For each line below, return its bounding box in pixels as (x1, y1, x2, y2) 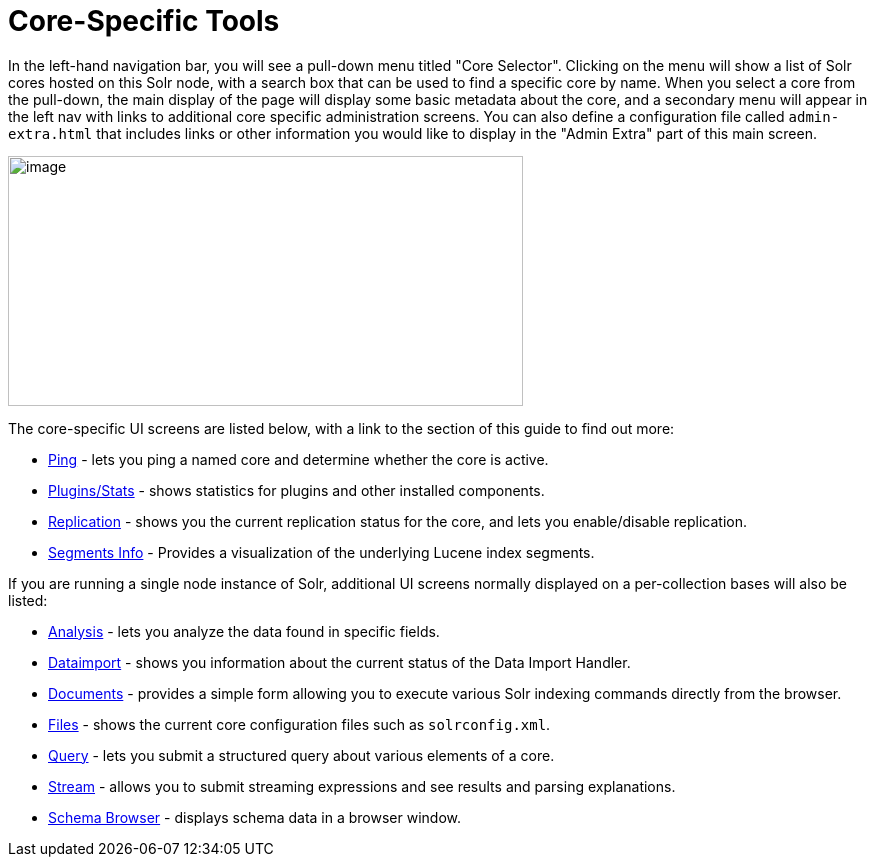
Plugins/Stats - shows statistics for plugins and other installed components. (48, 481, 545, 499)
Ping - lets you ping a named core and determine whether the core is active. (48, 450, 549, 468)
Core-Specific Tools (8, 4, 280, 38)
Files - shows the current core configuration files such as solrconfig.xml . (48, 715, 551, 733)
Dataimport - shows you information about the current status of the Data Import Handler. (48, 653, 631, 671)
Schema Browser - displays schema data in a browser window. (48, 808, 462, 826)
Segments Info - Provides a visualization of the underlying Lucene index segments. (48, 543, 595, 561)
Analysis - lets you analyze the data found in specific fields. (48, 622, 440, 640)
